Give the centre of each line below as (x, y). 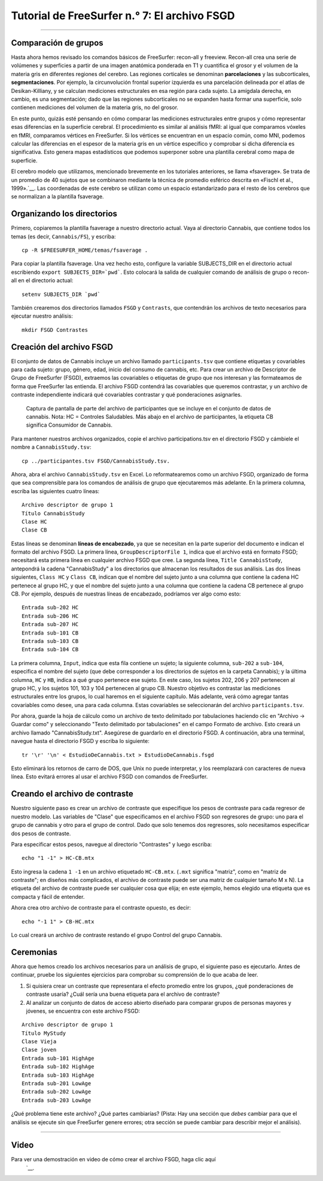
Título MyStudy (44, 1033)
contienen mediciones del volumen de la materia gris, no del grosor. (95, 107)
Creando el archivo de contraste (72, 794)
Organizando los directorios (64, 214)
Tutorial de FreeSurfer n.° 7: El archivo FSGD (123, 16)
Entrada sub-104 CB (50, 650)
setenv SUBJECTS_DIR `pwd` (61, 294)
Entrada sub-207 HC (50, 624)
